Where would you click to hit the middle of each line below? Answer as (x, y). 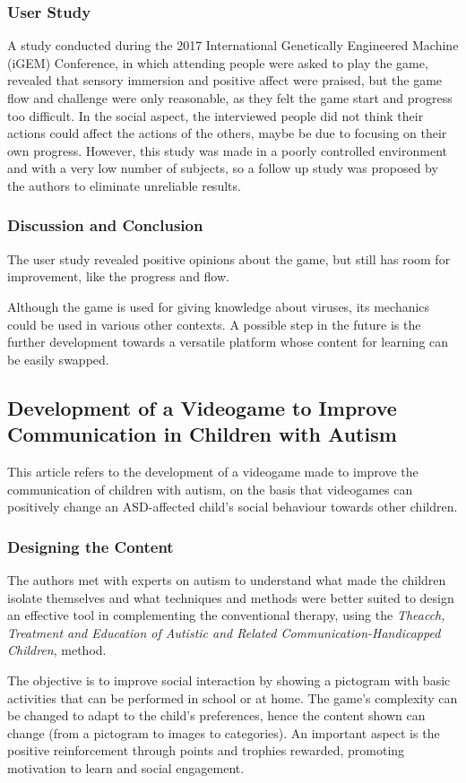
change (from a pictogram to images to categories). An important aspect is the (224, 732)
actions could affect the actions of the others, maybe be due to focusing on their (227, 133)
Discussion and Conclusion (105, 225)
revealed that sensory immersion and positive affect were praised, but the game (225, 80)
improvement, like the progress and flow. (118, 276)
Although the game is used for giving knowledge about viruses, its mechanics (219, 306)
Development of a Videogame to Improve (202, 407)
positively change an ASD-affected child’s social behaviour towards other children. (233, 507)
